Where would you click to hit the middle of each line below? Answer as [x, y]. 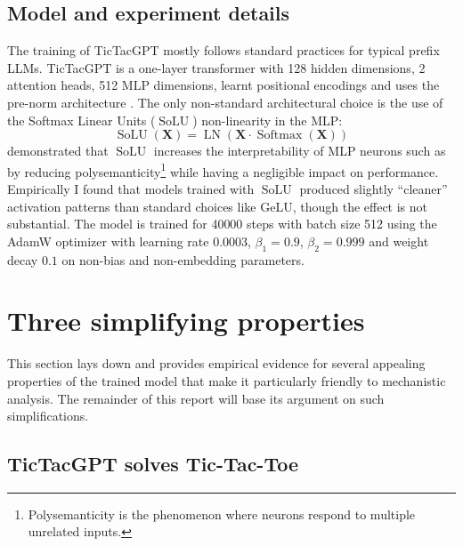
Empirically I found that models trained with [131, 189]
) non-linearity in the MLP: [268, 120]
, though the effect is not [360, 206]
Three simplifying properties [186, 321]
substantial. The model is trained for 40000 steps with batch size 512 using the [222, 224]
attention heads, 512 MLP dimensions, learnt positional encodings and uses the [223, 85]
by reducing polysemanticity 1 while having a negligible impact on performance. [223, 170]
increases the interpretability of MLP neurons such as [300, 151]
